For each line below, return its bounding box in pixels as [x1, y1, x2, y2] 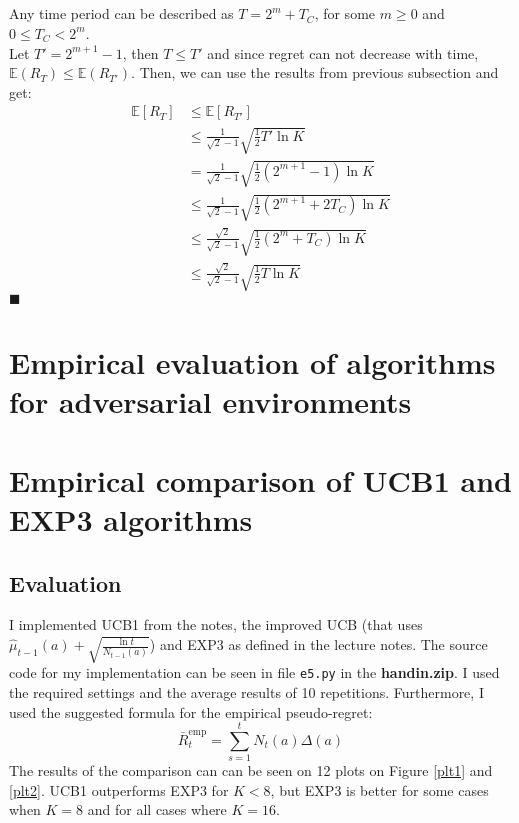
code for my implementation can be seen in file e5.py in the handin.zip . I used [9, 662, 500, 683]
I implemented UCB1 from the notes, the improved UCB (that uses [9, 614, 423, 635]
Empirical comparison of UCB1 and [9, 459, 512, 500]
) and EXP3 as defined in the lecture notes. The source [149, 634, 488, 655]
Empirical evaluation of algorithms [9, 342, 496, 383]
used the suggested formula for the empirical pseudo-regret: [9, 701, 373, 722]
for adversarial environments [9, 381, 412, 422]
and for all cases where [87, 799, 227, 820]
